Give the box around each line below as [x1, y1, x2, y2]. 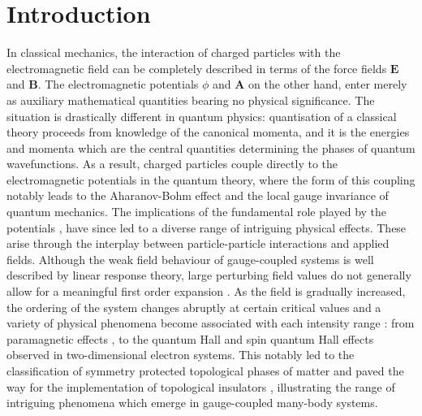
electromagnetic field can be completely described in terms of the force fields [6, 59, 387, 76]
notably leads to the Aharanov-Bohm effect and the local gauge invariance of [6, 187, 389, 204]
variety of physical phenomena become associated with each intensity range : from [6, 314, 415, 331]
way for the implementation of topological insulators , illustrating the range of [6, 378, 395, 395]
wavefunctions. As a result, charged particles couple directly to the [6, 155, 338, 172]
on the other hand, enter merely [248, 76, 407, 93]
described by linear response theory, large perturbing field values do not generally [6, 266, 411, 284]
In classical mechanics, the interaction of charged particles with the [6, 44, 341, 61]
